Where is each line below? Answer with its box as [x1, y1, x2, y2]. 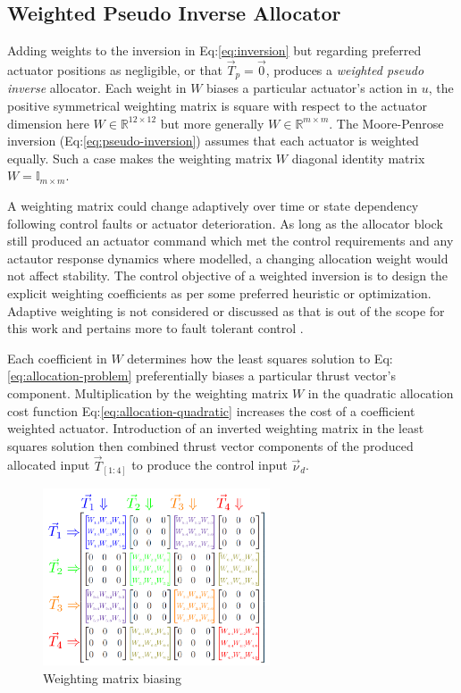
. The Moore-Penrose [329, 113, 444, 132]
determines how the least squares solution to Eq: [127, 348, 393, 367]
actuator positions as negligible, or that [7, 61, 223, 79]
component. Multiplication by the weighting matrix [7, 383, 289, 402]
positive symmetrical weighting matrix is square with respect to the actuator [7, 96, 427, 115]
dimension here [7, 113, 89, 132]
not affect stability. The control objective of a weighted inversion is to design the [7, 266, 448, 285]
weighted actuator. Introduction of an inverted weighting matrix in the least [7, 419, 424, 438]
